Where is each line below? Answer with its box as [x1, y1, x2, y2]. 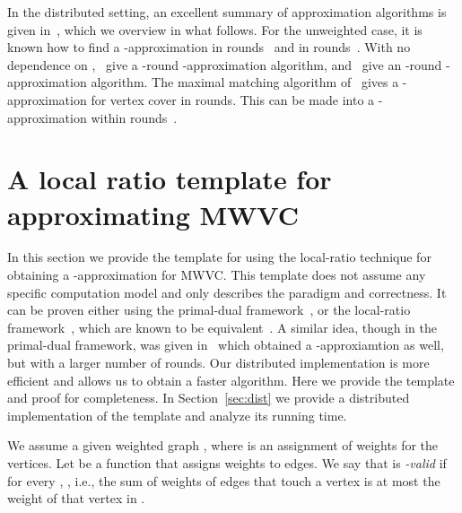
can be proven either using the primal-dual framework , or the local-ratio [7, 300, 411, 319]
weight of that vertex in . [7, 489, 145, 508]
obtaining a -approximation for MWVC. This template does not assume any [7, 265, 426, 284]
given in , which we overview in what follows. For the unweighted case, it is [7, 20, 423, 39]
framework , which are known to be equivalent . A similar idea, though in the [7, 317, 437, 336]
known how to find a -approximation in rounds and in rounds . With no [7, 38, 411, 57]
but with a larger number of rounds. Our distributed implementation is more [7, 353, 430, 372]
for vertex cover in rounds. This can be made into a [91, 90, 375, 109]
